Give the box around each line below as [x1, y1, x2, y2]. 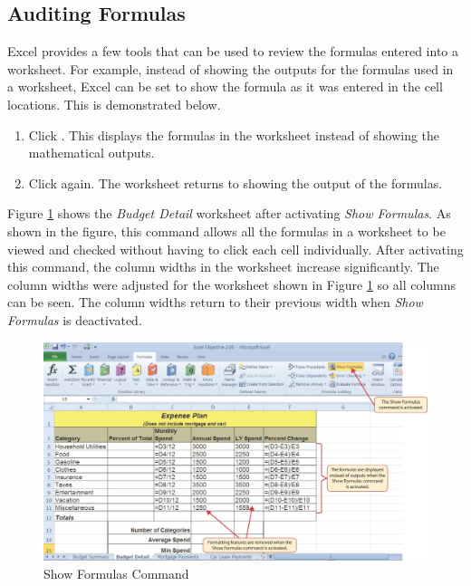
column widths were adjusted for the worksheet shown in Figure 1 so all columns [7, 274, 457, 293]
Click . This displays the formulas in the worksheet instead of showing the [28, 125, 440, 144]
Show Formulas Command [43, 563, 189, 582]
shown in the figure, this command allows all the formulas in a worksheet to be [7, 221, 446, 240]
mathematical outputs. [28, 143, 155, 162]
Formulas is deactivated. [7, 310, 142, 329]
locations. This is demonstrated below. [7, 94, 221, 113]
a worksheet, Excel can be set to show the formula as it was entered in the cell [7, 77, 443, 96]
